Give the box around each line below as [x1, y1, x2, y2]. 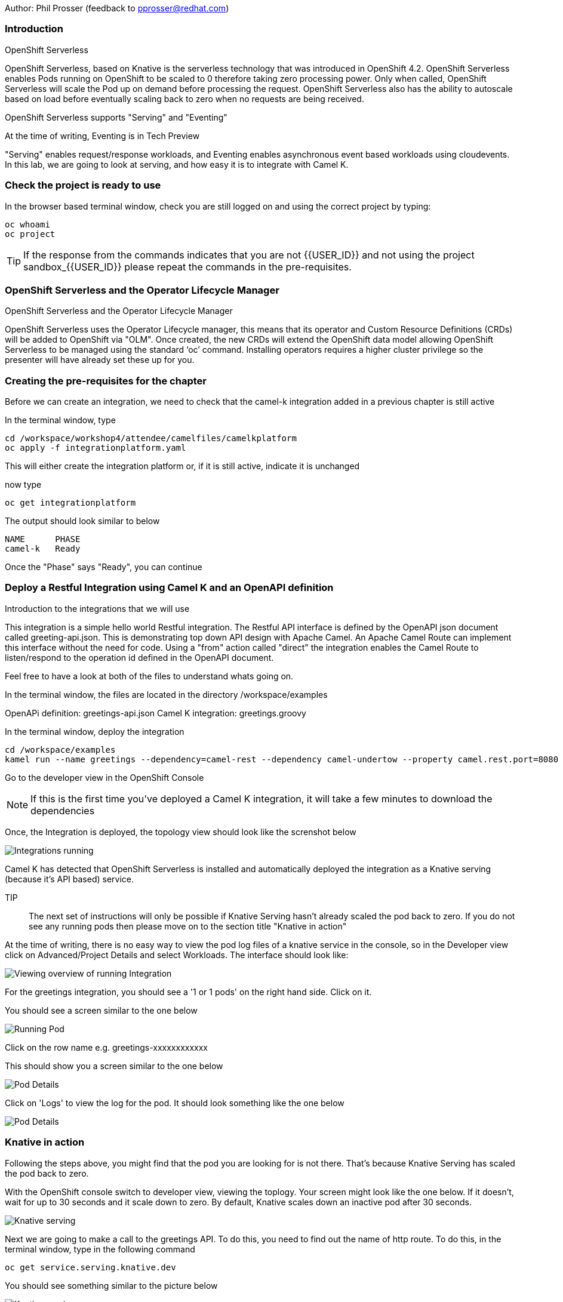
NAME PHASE [5, 534, 81, 544]
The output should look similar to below [5, 516, 160, 526]
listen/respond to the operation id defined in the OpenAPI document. [5, 652, 274, 663]
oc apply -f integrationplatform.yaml [5, 443, 186, 453]
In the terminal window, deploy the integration [5, 726, 184, 737]
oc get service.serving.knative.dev [5, 1262, 176, 1272]
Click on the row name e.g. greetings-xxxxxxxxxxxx [5, 1042, 208, 1052]
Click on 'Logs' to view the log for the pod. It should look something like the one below [5, 1097, 344, 1108]
